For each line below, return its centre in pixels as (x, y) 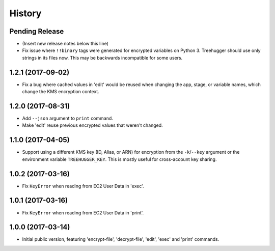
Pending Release (37, 31)
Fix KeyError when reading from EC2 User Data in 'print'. (83, 213)
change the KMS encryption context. (61, 92)
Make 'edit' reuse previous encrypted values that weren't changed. (92, 125)
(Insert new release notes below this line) (65, 44)
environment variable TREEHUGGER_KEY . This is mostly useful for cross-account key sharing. (119, 159)
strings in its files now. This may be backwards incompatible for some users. (102, 58)
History (25, 13)
